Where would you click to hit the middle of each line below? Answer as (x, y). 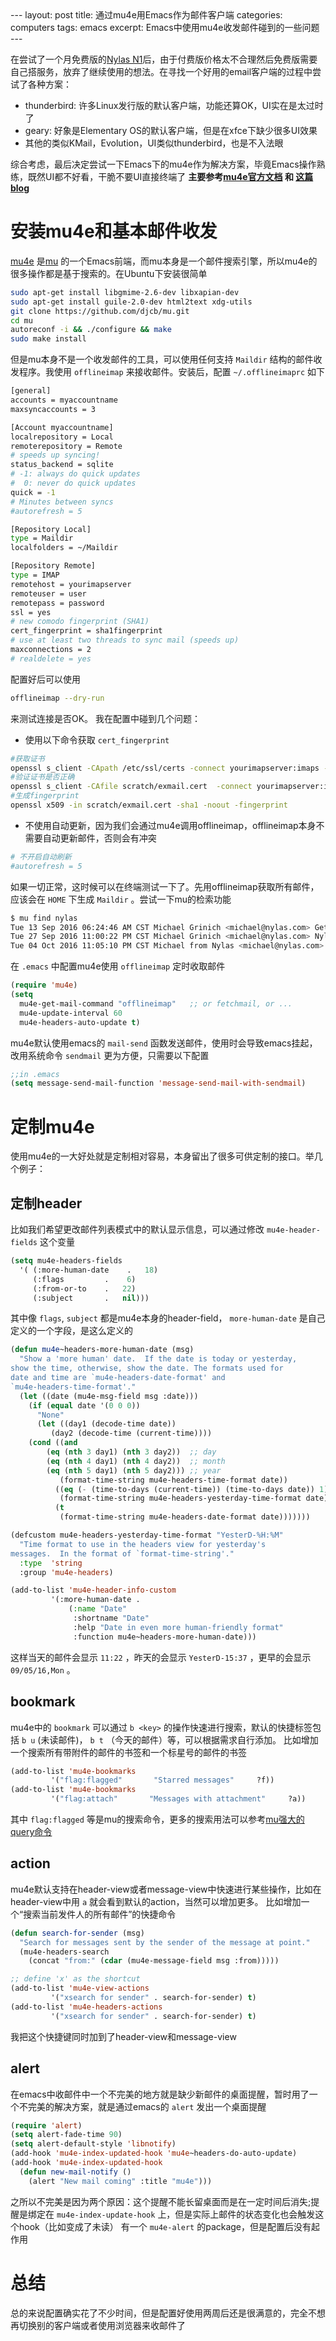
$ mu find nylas (44, 918)
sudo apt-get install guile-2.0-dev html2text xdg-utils (131, 302)
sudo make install (48, 339)
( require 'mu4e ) (44, 985)
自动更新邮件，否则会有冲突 (99, 838)
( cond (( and (53, 1443)
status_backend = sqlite (62, 465)
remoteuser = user (48, 593)
